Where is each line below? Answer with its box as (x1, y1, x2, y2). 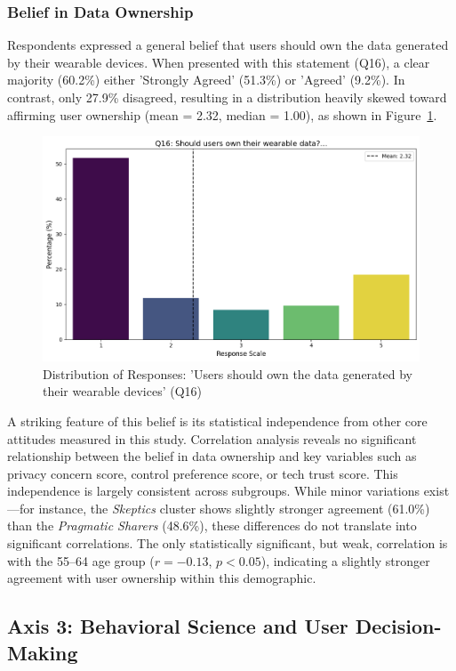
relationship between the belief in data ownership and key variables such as (7, 447, 417, 465)
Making (7, 638, 78, 666)
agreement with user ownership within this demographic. (7, 569, 316, 587)
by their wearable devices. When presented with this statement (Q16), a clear (7, 53, 430, 71)
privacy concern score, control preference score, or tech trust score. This (7, 464, 398, 482)
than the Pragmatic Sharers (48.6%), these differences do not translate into (7, 516, 417, 535)
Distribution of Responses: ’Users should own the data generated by (43, 364, 412, 383)
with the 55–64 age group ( (7, 551, 155, 570)
